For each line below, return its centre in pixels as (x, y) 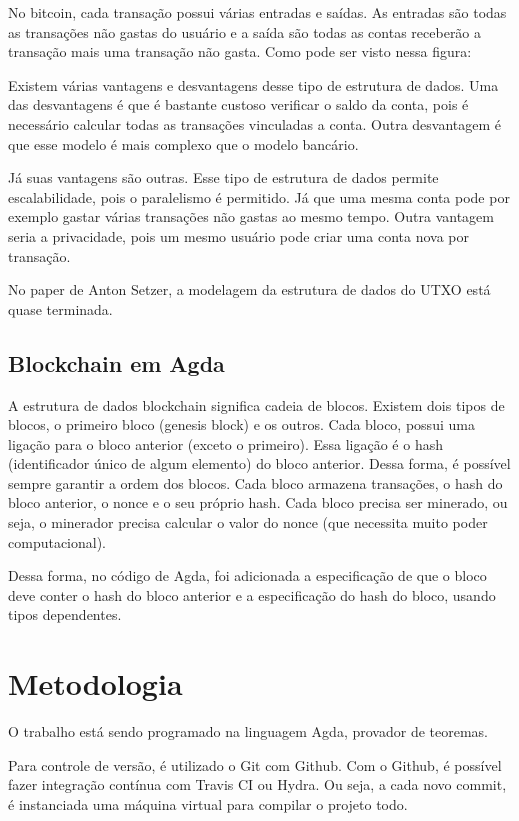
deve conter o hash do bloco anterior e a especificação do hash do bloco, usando (252, 594)
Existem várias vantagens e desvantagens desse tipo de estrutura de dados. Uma (253, 84)
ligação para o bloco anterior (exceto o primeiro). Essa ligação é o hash (225, 443)
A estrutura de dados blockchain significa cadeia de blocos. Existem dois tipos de (256, 404)
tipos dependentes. (65, 614)
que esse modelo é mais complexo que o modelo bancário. (183, 143)
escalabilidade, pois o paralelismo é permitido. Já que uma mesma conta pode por (259, 196)
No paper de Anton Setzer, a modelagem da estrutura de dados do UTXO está (249, 289)
